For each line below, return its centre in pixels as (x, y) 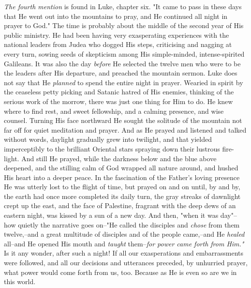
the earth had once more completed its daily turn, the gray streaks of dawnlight (122, 196)
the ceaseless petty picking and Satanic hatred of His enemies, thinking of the (119, 92)
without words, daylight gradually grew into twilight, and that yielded (108, 139)
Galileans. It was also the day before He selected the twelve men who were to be (122, 63)
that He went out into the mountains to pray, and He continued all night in (116, 16)
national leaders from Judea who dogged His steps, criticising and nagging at (118, 44)
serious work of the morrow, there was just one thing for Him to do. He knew (118, 101)
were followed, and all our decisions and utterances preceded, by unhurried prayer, (126, 263)
